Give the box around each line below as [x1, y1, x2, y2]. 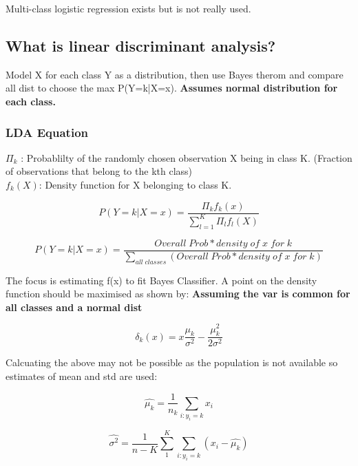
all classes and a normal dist [6, 299, 143, 314]
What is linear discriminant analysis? [6, 34, 276, 56]
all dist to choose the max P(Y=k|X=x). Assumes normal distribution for [6, 81, 338, 95]
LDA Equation [6, 123, 88, 140]
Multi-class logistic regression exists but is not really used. [6, 1, 251, 15]
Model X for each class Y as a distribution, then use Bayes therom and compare [6, 67, 344, 81]
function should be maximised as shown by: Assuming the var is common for [6, 286, 350, 301]
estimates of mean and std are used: [6, 368, 158, 383]
